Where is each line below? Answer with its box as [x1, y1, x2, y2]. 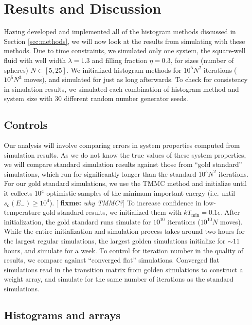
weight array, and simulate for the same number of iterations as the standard [4, 274, 234, 284]
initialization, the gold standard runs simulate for [4, 216, 151, 226]
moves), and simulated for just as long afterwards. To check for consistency [24, 74, 248, 84]
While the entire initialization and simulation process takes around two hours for [4, 226, 245, 236]
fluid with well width [4, 55, 66, 65]
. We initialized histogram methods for [66, 64, 181, 75]
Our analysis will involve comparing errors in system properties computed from [4, 140, 240, 150]
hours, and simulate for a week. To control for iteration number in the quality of [4, 245, 243, 255]
